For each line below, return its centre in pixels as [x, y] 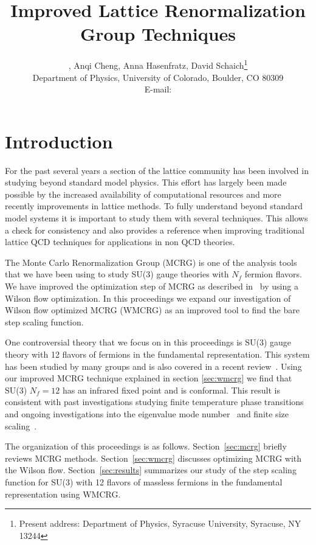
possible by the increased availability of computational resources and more [143, 194]
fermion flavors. [273, 274]
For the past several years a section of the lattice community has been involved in [157, 170]
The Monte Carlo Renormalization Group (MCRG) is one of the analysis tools [151, 262]
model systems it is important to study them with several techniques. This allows [156, 218]
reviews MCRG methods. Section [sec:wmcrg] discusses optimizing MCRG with [153, 458]
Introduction [59, 141]
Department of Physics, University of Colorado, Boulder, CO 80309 [158, 77]
